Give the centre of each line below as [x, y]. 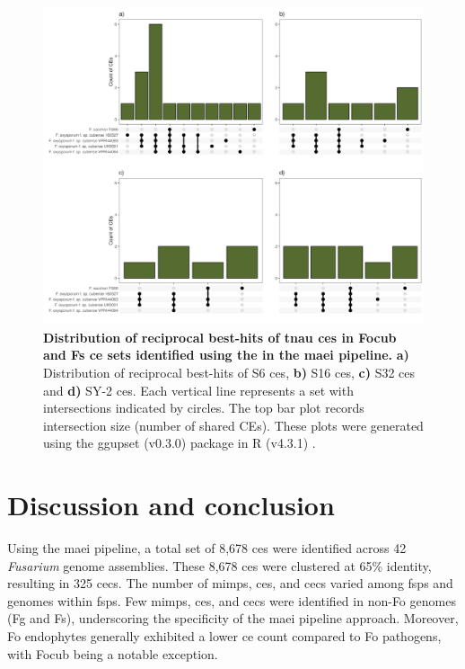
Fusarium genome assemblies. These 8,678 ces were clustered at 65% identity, [219, 565]
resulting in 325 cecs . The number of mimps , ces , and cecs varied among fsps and [230, 583]
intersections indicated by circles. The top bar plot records [204, 408]
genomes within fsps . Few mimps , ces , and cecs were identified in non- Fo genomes [232, 600]
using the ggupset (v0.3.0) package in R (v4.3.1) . [180, 443]
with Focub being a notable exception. [113, 653]
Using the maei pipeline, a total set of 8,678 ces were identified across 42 [207, 548]
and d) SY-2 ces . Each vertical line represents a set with [198, 390]
